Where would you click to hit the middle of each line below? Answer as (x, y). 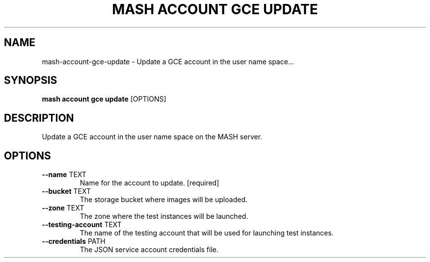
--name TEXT (64, 175)
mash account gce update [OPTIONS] (104, 99)
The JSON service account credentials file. (149, 250)
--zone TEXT (63, 208)
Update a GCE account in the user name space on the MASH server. (152, 137)
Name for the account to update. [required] (149, 183)
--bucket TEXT (66, 191)
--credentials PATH (74, 241)
